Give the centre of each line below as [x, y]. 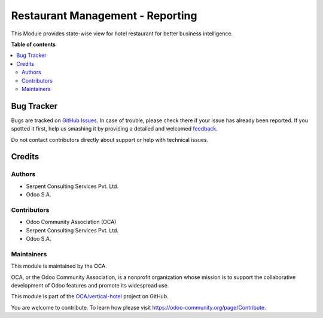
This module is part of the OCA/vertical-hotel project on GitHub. [90, 296]
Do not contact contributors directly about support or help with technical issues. [110, 140]
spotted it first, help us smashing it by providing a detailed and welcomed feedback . [115, 129]
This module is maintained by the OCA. [59, 266]
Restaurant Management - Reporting [104, 16]
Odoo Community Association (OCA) [71, 222]
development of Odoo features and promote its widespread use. [90, 285]
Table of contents [33, 44]
